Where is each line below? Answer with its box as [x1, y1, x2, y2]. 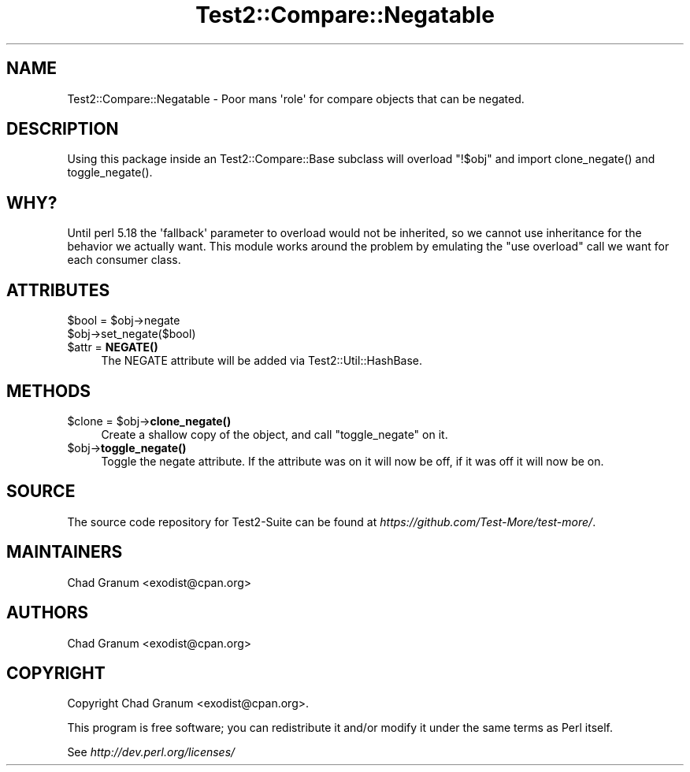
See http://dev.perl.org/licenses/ [67, 745, 236, 759]
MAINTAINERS [6, 542, 123, 562]
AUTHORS [6, 603, 89, 623]
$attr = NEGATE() [67, 340, 158, 354]
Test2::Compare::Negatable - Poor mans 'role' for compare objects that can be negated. [67, 91, 525, 106]
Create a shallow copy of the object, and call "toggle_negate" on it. [101, 427, 448, 441]
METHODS [6, 380, 91, 401]
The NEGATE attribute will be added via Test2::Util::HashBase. [101, 354, 423, 368]
